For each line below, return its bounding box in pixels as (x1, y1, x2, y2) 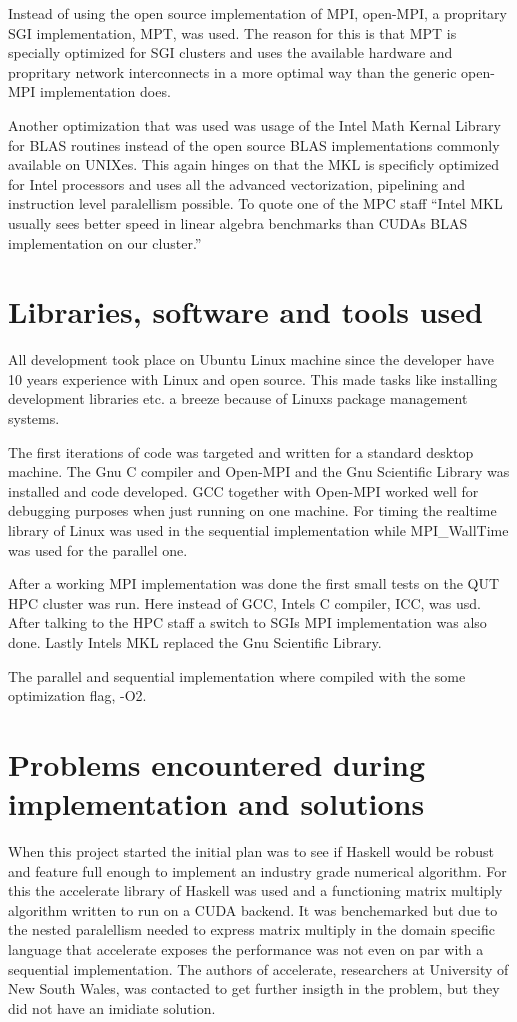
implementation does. (40, 81, 171, 102)
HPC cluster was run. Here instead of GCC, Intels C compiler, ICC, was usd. (8, 592, 481, 613)
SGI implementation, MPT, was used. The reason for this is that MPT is (8, 22, 457, 43)
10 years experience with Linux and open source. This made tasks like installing (8, 368, 498, 389)
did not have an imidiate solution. (8, 997, 216, 1018)
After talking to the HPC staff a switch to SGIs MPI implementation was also (8, 612, 487, 633)
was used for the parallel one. (8, 539, 188, 560)
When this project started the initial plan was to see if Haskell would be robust (8, 841, 494, 862)
